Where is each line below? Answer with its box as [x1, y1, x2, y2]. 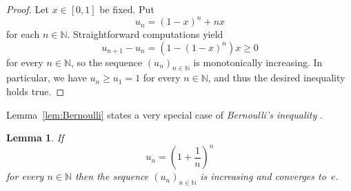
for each [6, 27, 40, 41]
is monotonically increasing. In [193, 54, 323, 69]
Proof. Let [6, 2, 49, 16]
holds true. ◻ [6, 84, 65, 99]
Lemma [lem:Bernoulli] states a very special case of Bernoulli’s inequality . [6, 107, 323, 121]
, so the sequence [71, 54, 143, 69]
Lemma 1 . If [6, 130, 64, 145]
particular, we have [6, 70, 87, 85]
